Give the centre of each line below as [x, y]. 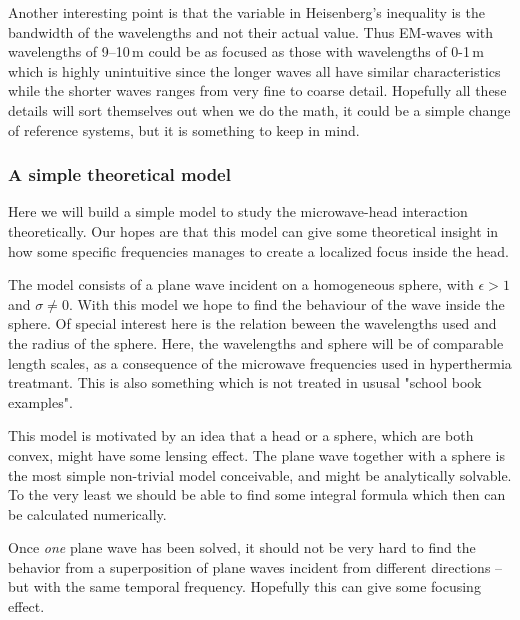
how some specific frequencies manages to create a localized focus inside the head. [258, 250]
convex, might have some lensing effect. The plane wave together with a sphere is [256, 454]
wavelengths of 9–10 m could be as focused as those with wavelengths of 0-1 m [246, 51]
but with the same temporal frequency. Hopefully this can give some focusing [244, 586]
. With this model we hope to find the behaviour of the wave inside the [286, 303]
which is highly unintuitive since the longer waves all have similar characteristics [254, 70]
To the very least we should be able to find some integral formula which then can [257, 494]
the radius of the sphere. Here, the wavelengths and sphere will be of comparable [256, 342]
